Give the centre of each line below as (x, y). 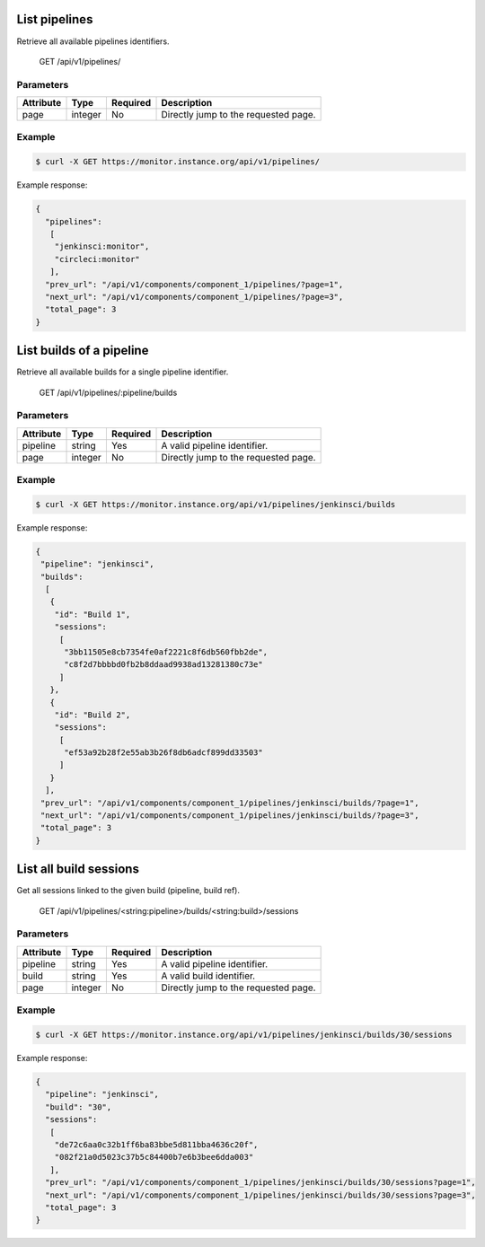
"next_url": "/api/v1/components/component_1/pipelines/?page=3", (194, 297)
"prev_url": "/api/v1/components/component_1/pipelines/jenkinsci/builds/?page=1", (230, 803)
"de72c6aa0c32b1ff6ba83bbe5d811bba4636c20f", (156, 1144)
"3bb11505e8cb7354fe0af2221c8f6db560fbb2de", (166, 652)
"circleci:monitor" (97, 259)
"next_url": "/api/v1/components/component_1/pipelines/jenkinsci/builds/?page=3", (230, 816)
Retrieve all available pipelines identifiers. (93, 41)
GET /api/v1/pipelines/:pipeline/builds (108, 392)
